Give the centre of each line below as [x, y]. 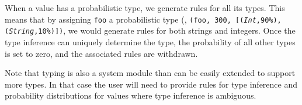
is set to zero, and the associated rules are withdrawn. [101, 53]
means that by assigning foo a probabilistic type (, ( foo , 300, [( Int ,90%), [143, 19]
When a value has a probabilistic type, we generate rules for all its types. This [145, 8]
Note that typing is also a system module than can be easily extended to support [150, 73]
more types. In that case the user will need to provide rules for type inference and [151, 84]
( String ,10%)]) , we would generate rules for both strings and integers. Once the [150, 30]
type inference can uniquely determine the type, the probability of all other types [150, 41]
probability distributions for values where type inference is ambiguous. [131, 95]
